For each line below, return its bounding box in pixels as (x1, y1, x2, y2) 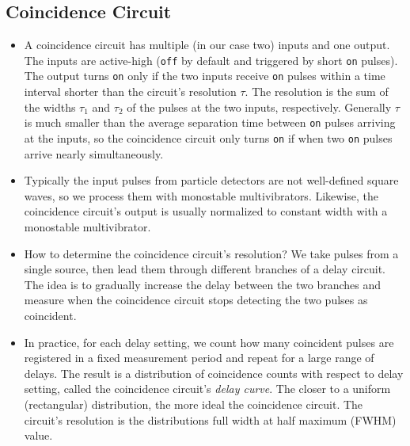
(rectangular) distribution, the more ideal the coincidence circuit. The (24, 395, 363, 412)
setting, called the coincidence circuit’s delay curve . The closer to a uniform (24, 380, 391, 397)
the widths (24, 98, 76, 115)
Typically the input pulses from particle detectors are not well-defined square (24, 172, 399, 189)
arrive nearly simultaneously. (24, 145, 164, 162)
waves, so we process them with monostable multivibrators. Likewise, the (24, 187, 379, 204)
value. (24, 427, 53, 444)
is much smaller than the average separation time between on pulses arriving (24, 114, 396, 131)
